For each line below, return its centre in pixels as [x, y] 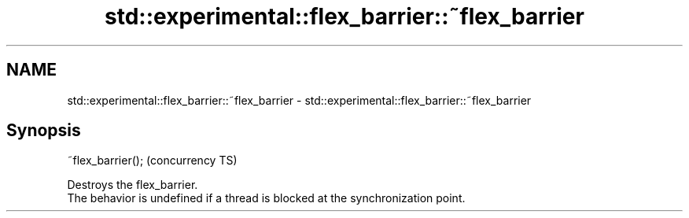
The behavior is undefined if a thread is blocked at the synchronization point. [266, 198]
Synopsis [44, 131]
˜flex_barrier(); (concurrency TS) [152, 161]
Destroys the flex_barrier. [133, 185]
